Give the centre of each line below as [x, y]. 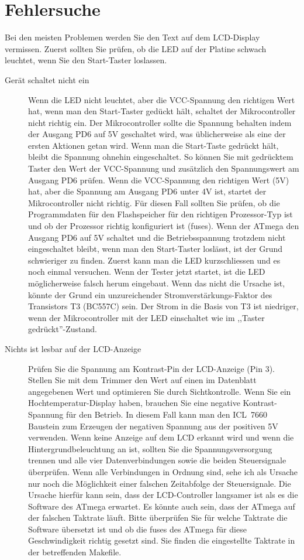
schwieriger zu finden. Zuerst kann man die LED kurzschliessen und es [154, 260]
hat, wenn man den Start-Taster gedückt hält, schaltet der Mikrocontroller [162, 111]
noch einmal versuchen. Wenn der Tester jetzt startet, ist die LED [147, 272]
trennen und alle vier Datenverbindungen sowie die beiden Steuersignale [157, 460]
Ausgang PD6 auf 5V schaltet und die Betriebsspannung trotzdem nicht [157, 237]
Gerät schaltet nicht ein [47, 79]
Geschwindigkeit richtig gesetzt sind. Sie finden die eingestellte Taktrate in [162, 540]
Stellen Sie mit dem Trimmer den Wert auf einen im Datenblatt [142, 380]
